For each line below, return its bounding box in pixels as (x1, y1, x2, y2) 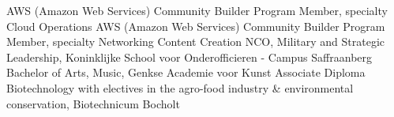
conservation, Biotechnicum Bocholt (6, 95, 180, 111)
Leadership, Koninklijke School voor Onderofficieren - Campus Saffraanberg (6, 48, 373, 65)
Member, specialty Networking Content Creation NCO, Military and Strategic (6, 33, 385, 50)
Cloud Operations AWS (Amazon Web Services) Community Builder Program (6, 17, 385, 34)
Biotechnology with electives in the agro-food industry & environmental (6, 79, 354, 96)
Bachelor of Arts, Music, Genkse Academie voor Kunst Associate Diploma (6, 64, 366, 81)
